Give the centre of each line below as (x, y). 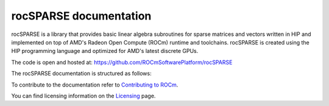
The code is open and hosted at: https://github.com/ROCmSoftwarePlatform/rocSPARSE (122, 62)
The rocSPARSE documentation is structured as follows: (81, 74)
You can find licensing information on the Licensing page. (83, 96)
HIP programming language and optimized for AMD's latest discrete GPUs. (105, 51)
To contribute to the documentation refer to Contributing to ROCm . (95, 85)
